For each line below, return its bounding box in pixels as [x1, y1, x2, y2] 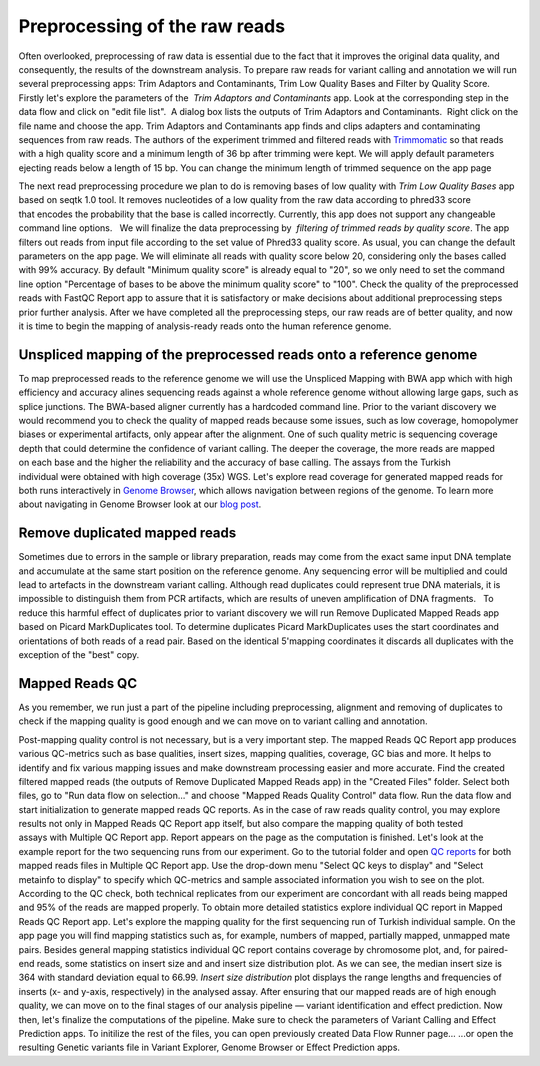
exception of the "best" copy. [18, 649, 140, 661]
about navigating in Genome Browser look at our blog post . [18, 498, 262, 510]
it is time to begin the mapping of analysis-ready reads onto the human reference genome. [18, 320, 392, 332]
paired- [477, 943, 509, 955]
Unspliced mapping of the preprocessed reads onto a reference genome [18, 346, 478, 363]
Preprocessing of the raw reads [18, 15, 285, 37]
